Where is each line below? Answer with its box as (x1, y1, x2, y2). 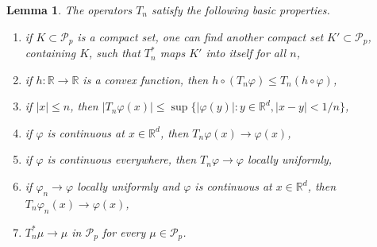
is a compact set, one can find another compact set (77, 28, 324, 44)
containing (25, 44, 76, 61)
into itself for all (206, 44, 287, 61)
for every (102, 223, 146, 240)
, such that (89, 44, 140, 61)
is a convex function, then (83, 71, 209, 87)
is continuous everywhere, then (47, 151, 197, 168)
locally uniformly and (77, 178, 180, 195)
